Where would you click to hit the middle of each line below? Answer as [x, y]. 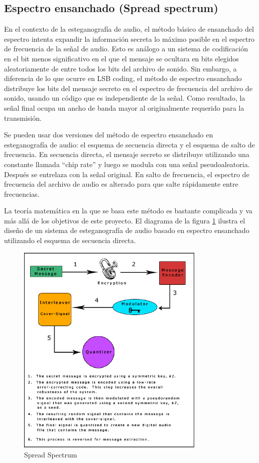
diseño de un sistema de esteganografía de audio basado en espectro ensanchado [127, 230]
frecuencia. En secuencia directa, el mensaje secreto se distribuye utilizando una [127, 154]
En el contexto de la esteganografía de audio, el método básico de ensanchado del [129, 29]
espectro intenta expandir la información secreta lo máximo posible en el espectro [129, 38]
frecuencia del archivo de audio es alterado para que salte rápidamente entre [121, 184]
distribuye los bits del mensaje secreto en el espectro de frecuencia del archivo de [128, 88]
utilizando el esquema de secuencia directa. [70, 240]
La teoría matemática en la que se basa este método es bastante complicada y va [128, 211]
